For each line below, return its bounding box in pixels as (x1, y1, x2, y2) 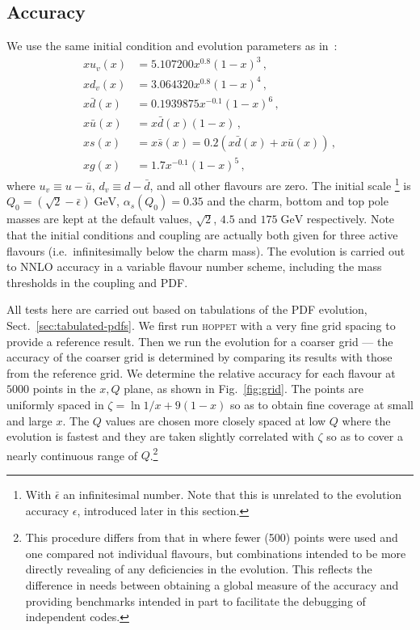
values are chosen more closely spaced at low (105, 412, 326, 429)
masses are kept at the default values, (6, 210, 192, 227)
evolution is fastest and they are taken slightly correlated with (6, 428, 314, 445)
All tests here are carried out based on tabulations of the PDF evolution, (6, 301, 367, 318)
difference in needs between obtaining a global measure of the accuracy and (25, 576, 399, 593)
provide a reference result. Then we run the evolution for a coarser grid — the (6, 332, 393, 349)
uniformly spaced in (6, 395, 104, 412)
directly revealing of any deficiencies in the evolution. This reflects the (25, 560, 372, 577)
